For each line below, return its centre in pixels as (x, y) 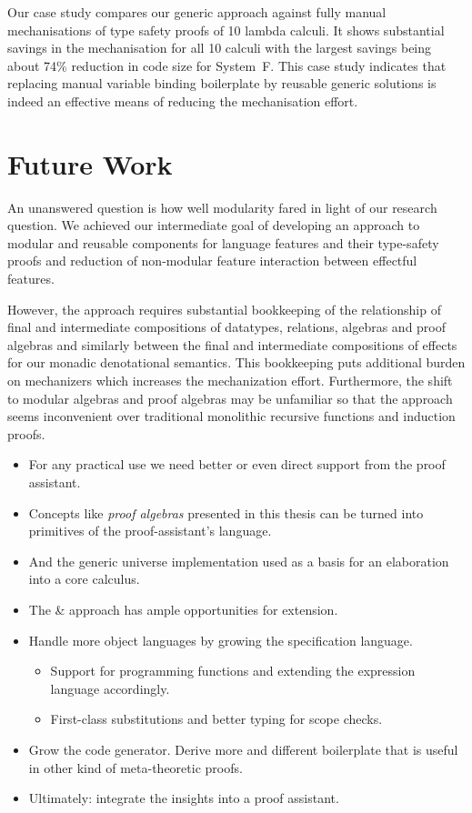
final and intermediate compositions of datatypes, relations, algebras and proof (227, 327)
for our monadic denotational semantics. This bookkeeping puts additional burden (236, 362)
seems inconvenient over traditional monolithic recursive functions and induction (231, 416)
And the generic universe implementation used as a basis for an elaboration (239, 561)
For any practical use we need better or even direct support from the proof (237, 464)
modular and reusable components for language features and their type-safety (223, 242)
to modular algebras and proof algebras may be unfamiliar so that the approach (230, 398)
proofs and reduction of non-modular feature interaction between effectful (212, 261)
